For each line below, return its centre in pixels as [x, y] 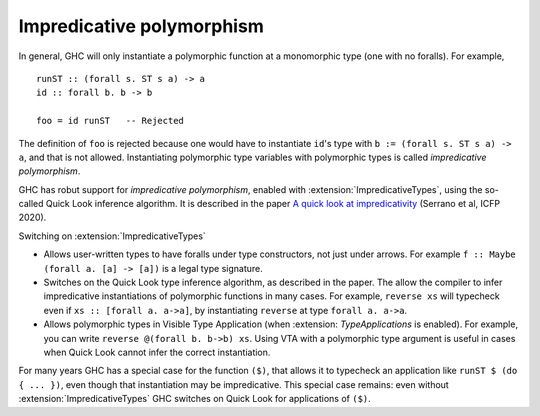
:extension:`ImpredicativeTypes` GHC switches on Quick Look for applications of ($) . [195, 399]
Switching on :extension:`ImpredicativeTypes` [112, 236]
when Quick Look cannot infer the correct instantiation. [157, 352]
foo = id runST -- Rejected [110, 121]
